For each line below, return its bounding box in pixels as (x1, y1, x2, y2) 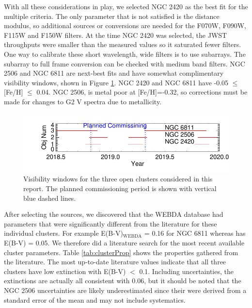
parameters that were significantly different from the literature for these (4, 218, 217, 228)
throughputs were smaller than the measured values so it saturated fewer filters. (4, 39, 241, 49)
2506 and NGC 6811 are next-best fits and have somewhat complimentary (4, 68, 224, 78)
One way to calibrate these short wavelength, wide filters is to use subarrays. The (4, 49, 246, 59)
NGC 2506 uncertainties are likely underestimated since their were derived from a (4, 285, 247, 295)
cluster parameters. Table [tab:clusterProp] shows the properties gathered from (4, 247, 238, 257)
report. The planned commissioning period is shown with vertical (23, 183, 217, 193)
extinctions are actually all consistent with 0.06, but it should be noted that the (4, 276, 241, 286)
